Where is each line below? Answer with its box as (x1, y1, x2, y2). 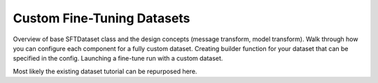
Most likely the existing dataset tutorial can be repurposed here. (13, 67, 197, 75)
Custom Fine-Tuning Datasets (13, 10, 190, 26)
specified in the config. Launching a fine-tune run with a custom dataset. (13, 54, 223, 63)
